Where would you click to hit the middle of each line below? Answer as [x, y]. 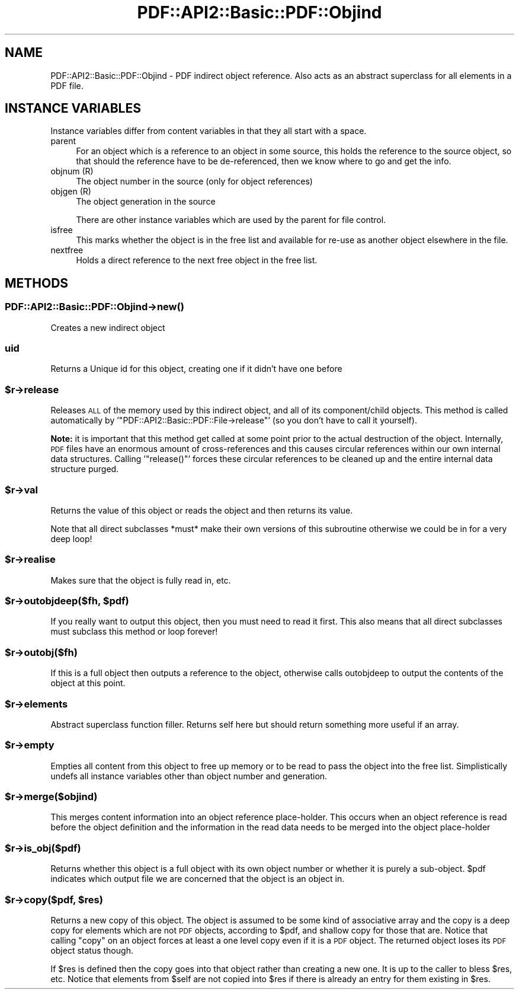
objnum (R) [72, 171]
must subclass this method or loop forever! [134, 632]
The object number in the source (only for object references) [194, 181]
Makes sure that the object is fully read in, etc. [141, 580]
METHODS [37, 283]
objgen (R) [71, 192]
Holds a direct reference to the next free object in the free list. [197, 260]
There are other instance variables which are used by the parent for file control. [231, 220]
